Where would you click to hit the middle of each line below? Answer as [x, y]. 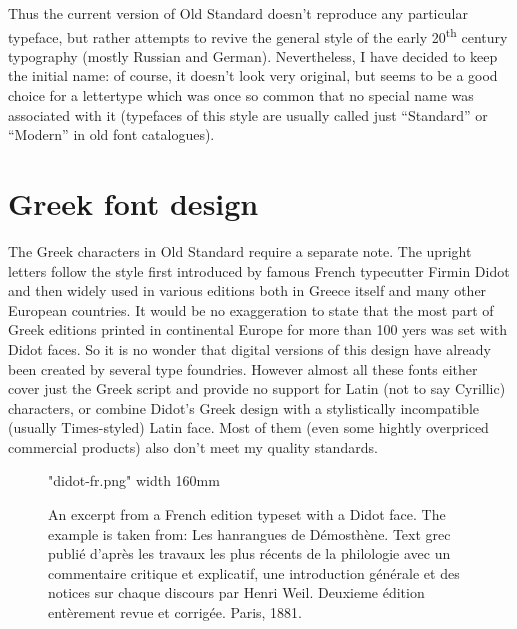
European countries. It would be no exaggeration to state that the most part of [251, 309]
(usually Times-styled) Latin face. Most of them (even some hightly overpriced [248, 427]
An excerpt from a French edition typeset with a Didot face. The [247, 514]
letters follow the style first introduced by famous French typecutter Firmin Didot [259, 270]
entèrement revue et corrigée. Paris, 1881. [175, 612]
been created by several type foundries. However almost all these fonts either [243, 368]
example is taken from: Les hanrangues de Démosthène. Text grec [249, 533]
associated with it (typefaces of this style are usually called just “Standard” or [248, 114]
